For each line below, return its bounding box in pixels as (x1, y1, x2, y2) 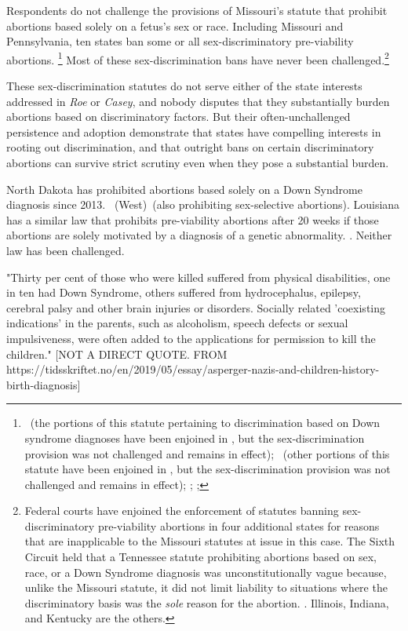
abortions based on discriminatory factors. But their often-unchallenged (6, 108, 351, 125)
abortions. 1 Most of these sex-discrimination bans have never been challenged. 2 (6, 49, 389, 67)
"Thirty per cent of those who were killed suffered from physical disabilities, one (6, 268, 391, 285)
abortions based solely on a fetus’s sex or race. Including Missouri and (6, 17, 344, 34)
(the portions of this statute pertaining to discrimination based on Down (30, 414, 381, 431)
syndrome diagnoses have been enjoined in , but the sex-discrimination (24, 429, 365, 446)
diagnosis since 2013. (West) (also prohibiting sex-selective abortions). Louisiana (6, 196, 400, 213)
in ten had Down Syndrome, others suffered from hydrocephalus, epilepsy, (6, 284, 361, 301)
